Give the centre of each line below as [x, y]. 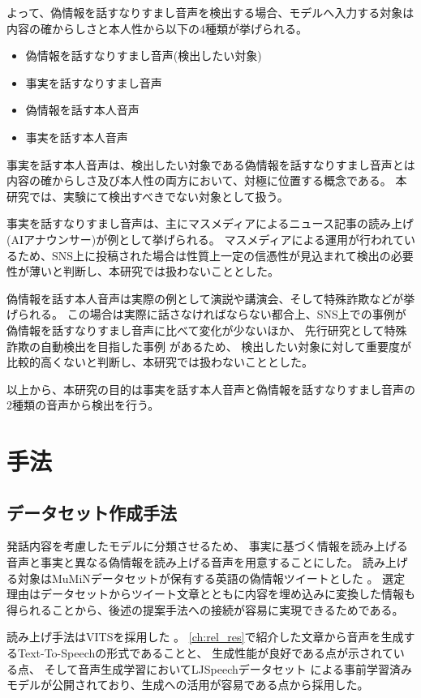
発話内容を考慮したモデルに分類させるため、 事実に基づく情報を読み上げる [207, 546]
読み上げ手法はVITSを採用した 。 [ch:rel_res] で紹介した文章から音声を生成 [205, 637]
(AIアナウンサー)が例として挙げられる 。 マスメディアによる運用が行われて [205, 239]
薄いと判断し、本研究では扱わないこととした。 [154, 271]
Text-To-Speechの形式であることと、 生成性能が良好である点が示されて [205, 653]
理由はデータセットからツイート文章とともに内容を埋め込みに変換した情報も [211, 594]
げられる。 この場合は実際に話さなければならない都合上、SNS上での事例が [206, 314]
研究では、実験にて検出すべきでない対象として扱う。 [148, 196]
